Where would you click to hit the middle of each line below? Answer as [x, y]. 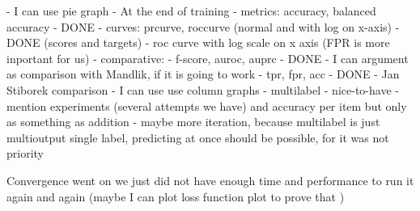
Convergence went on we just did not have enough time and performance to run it [210, 180]
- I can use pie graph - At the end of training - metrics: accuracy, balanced [191, 11]
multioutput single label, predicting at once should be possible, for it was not [198, 137]
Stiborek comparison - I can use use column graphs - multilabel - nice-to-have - [203, 89]
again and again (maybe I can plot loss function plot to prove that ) [176, 196]
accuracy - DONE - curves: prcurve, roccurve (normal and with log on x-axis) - [203, 26]
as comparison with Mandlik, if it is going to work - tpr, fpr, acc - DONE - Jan [203, 74]
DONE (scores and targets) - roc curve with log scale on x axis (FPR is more [198, 42]
